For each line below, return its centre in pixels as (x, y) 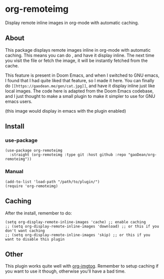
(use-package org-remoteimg (34, 151)
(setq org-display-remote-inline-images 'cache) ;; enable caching (76, 222)
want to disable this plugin (35, 239)
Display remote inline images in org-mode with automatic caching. (72, 23)
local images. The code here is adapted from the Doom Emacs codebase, (79, 91)
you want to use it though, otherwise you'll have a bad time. (66, 271)
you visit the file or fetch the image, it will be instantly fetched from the (77, 61)
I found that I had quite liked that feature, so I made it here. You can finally (80, 80)
